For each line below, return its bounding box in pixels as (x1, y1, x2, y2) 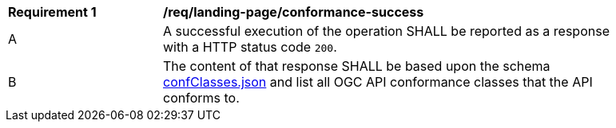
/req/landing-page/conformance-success (163, 4, 424, 20)
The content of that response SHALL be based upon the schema (163, 58, 550, 74)
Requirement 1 (8, 4, 97, 20)
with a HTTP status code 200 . (163, 39, 337, 55)
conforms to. (163, 90, 240, 106)
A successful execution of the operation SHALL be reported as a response (163, 23, 610, 39)
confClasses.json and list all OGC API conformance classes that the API (163, 74, 593, 90)
